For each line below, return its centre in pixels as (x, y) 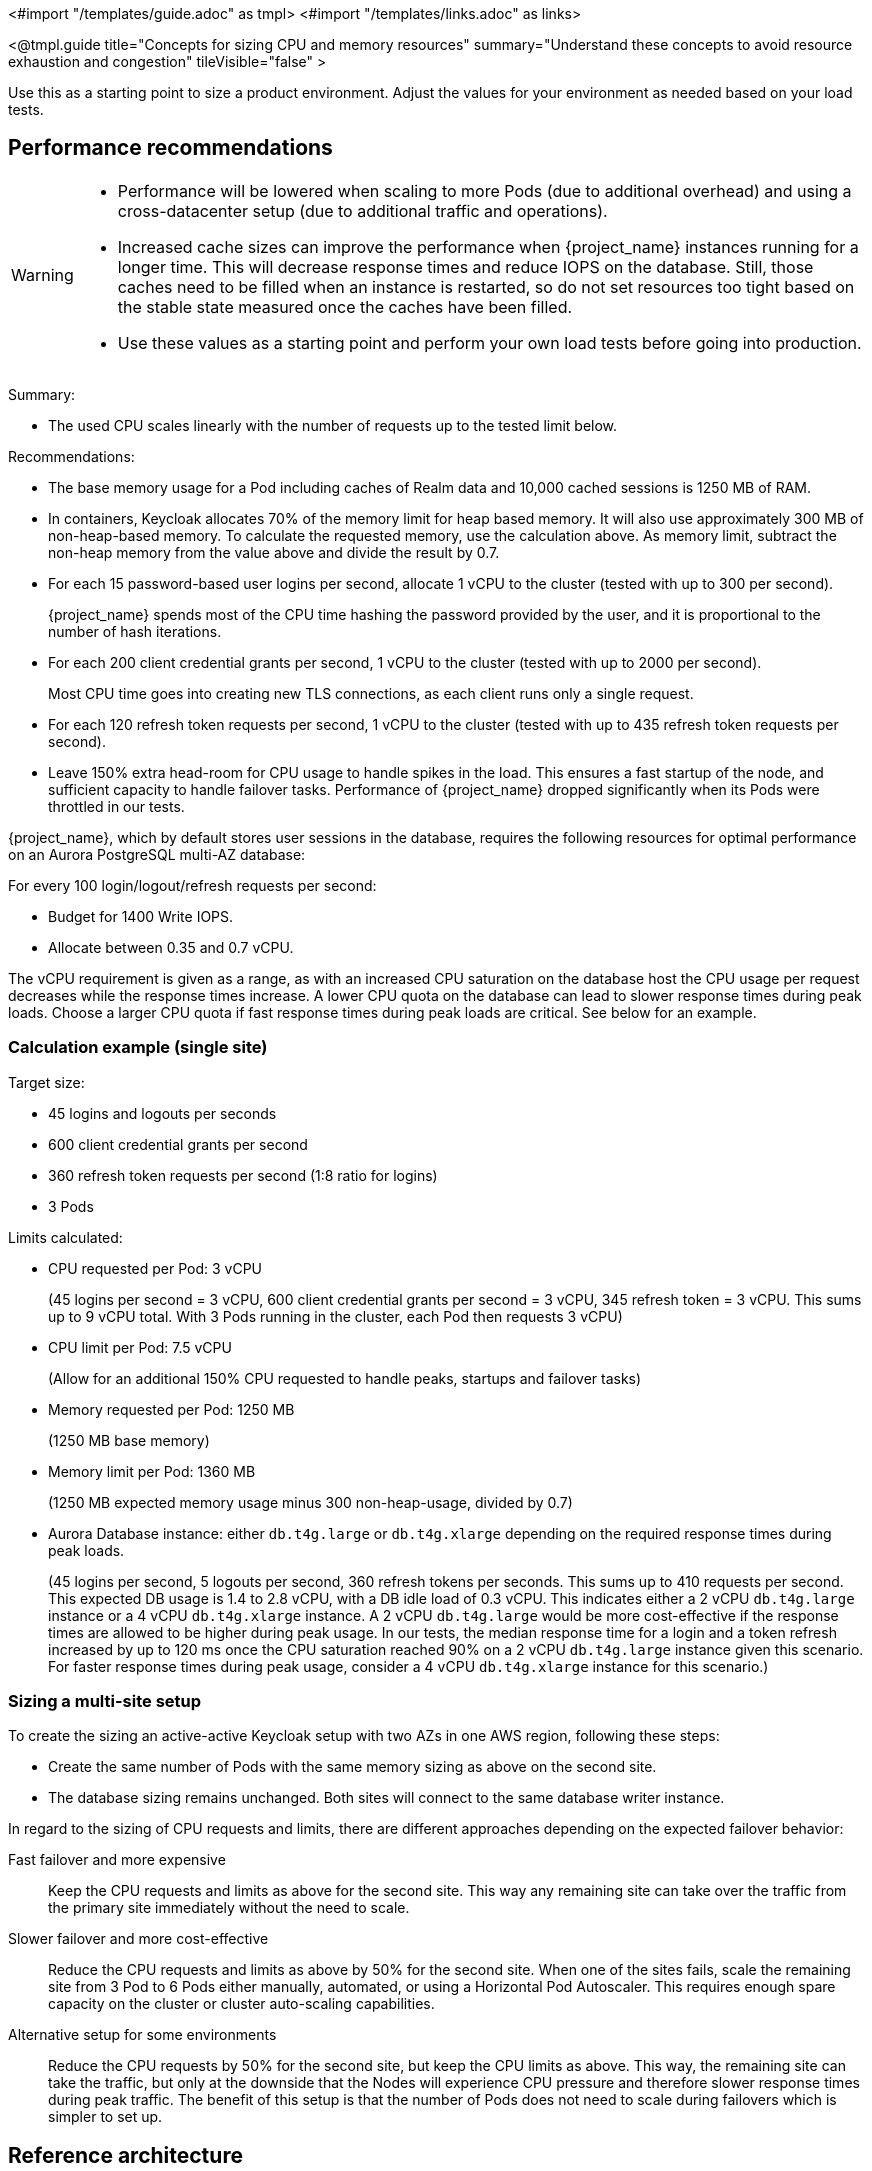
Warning (42, 274)
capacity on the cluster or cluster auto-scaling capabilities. (241, 2004)
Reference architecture (125, 2155)
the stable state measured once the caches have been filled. (345, 306)
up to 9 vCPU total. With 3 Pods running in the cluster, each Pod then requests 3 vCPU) (335, 1316)
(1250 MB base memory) (129, 1440)
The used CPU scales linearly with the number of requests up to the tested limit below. (333, 425)
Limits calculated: (65, 1237)
